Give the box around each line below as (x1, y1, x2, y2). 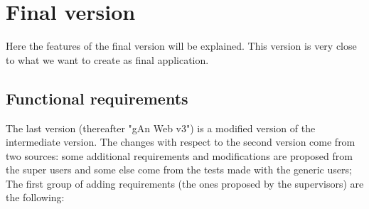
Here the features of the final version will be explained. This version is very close (6, 38, 357, 53)
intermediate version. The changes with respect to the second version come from (6, 134, 355, 149)
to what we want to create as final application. (6, 52, 209, 67)
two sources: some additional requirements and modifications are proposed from (6, 148, 353, 163)
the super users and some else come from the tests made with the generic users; (6, 162, 352, 177)
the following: (6, 190, 65, 205)
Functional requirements (6, 87, 188, 109)
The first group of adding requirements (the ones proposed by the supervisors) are (6, 176, 364, 191)
